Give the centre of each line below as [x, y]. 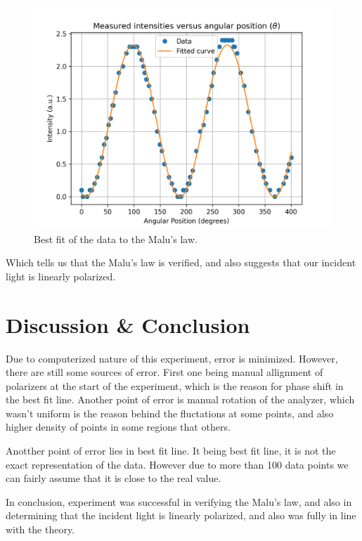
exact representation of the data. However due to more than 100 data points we [177, 464]
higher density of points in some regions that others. [118, 427]
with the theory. [40, 529]
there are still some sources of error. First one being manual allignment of [164, 372]
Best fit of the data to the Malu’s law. [116, 239]
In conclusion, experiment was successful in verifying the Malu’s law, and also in [179, 501]
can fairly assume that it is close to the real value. [114, 478]
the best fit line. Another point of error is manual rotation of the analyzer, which [180, 399]
